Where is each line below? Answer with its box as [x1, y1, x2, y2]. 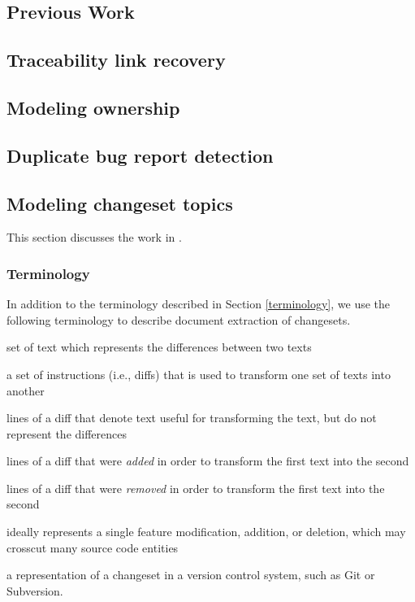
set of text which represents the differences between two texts [6, 338, 312, 356]
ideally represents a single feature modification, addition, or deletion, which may [6, 523, 406, 540]
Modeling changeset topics [6, 190, 233, 216]
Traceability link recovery [6, 47, 226, 72]
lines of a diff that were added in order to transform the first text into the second [6, 452, 409, 469]
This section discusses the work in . [6, 229, 182, 246]
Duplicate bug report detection [6, 142, 274, 168]
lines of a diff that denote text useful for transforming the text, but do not [6, 409, 377, 426]
